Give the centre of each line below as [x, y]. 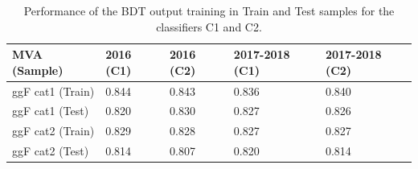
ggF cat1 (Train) [53, 91]
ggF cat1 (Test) [51, 111]
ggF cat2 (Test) [51, 151]
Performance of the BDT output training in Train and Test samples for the [209, 10]
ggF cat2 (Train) [53, 131]
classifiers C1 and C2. [209, 26]
